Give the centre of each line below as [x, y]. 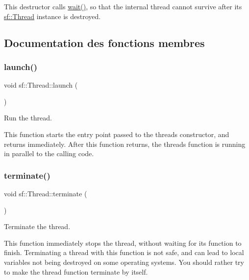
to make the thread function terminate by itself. [76, 271]
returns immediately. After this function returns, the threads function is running [125, 144]
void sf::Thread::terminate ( [46, 193]
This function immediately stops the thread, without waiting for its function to [123, 243]
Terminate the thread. [37, 226]
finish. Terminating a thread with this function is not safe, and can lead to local [124, 252]
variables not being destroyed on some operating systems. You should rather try [124, 262]
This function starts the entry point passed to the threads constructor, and [117, 134]
